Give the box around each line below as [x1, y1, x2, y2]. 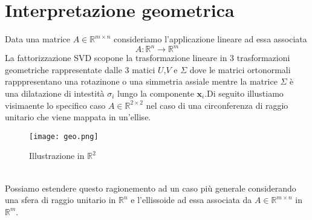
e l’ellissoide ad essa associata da [131, 193, 252, 206]
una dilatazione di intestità [5, 87, 105, 99]
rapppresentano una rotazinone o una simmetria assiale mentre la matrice [5, 75, 278, 88]
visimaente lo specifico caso [5, 99, 106, 111]
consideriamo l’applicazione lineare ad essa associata [114, 33, 307, 45]
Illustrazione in [29, 149, 85, 162]
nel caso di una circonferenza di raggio [146, 99, 288, 111]
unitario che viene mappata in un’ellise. [5, 111, 151, 123]
